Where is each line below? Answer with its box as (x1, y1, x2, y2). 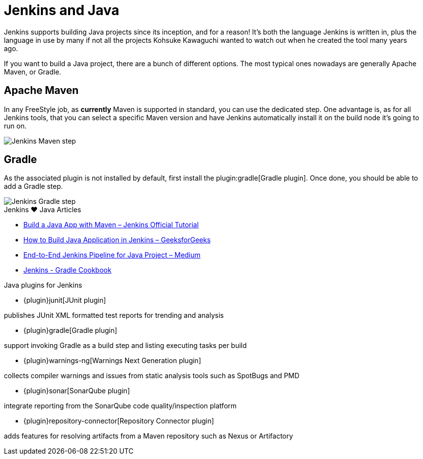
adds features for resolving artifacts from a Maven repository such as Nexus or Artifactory (4, 432, 293, 441)
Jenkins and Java (4, 2, 119, 18)
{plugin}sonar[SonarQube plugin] (23, 386, 130, 395)
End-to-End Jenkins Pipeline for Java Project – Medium (23, 251, 201, 259)
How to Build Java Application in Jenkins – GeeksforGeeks (23, 236, 211, 244)
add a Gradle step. (4, 182, 63, 191)
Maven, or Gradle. (4, 67, 61, 76)
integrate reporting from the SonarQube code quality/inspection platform (4, 402, 237, 410)
